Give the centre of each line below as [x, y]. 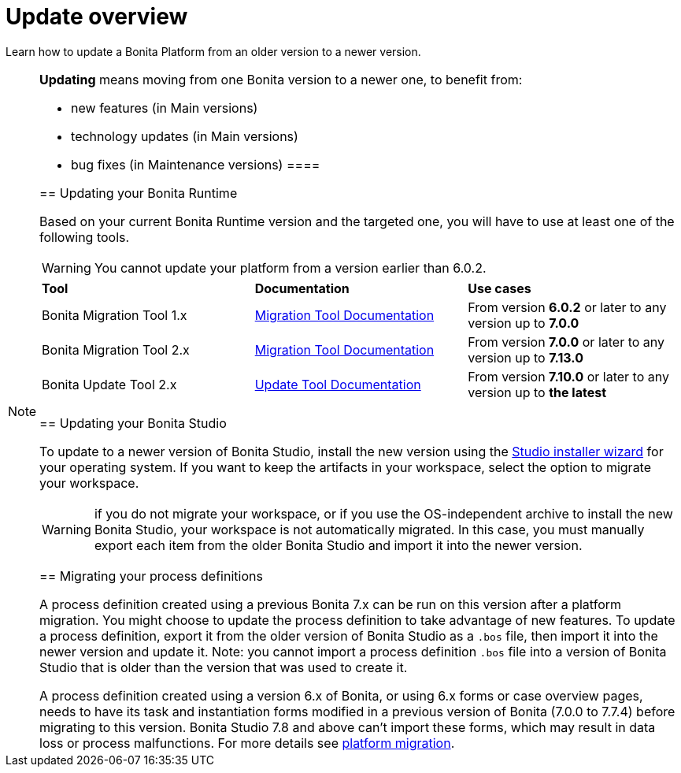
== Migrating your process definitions [151, 576]
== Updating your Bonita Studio [133, 423]
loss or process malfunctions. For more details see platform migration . [247, 743]
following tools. [85, 237]
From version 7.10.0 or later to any [568, 376]
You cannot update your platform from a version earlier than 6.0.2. [290, 268]
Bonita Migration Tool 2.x [116, 349]
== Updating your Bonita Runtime [139, 193]
